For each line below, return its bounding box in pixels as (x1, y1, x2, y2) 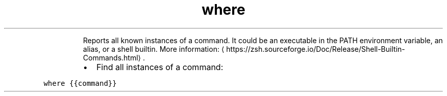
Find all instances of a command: (96, 61, 224, 72)
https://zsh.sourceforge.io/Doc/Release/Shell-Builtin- (226, 44, 405, 53)
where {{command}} (43, 79, 117, 87)
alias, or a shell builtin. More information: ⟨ (83, 44, 225, 53)
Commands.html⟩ (83, 53, 141, 62)
